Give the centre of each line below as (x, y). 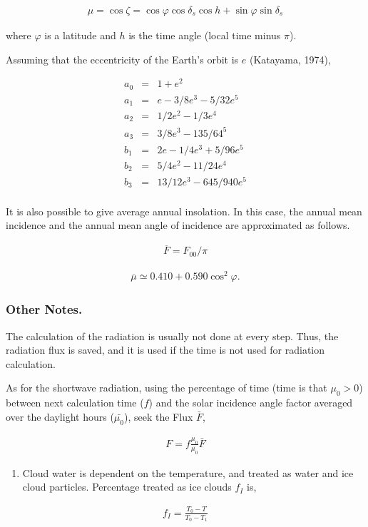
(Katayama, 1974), (290, 59)
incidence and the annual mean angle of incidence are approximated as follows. (178, 225)
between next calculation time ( (75, 403)
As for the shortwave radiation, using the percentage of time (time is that (167, 388)
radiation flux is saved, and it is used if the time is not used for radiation (165, 350)
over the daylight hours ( (60, 416)
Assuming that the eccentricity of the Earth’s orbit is (122, 59)
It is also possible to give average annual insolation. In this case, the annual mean (184, 211)
